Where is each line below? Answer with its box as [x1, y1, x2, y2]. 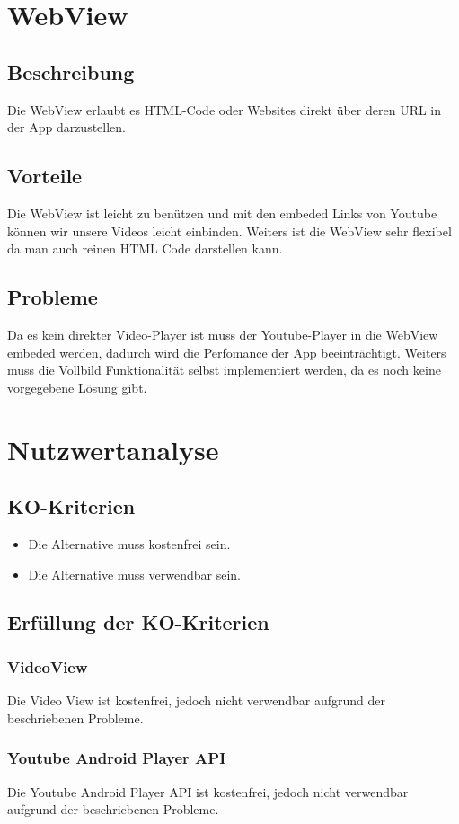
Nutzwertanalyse [7, 430, 219, 467]
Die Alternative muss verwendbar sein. [28, 564, 241, 583]
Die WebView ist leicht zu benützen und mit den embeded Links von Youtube [7, 203, 437, 222]
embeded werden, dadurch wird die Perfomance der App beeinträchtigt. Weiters [7, 342, 446, 361]
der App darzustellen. [7, 118, 127, 137]
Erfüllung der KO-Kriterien [7, 608, 269, 636]
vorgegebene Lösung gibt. [7, 377, 147, 396]
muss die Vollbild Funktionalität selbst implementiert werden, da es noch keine [7, 360, 441, 379]
